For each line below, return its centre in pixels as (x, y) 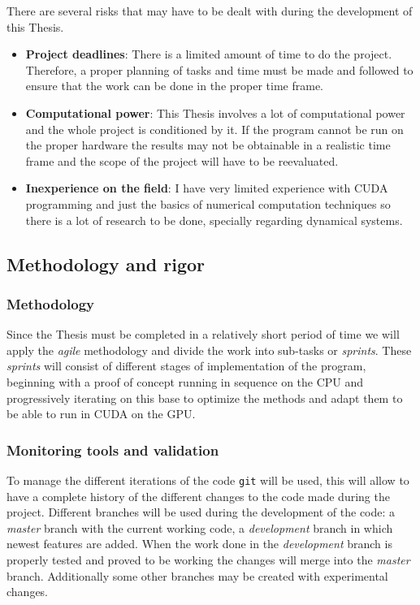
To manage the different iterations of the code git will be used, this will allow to (208, 480)
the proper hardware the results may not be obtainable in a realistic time (208, 145)
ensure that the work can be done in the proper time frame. (175, 86)
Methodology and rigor (106, 264)
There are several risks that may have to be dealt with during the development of (210, 11)
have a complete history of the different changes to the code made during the (198, 496)
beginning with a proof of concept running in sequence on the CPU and (185, 381)
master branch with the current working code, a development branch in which (200, 527)
